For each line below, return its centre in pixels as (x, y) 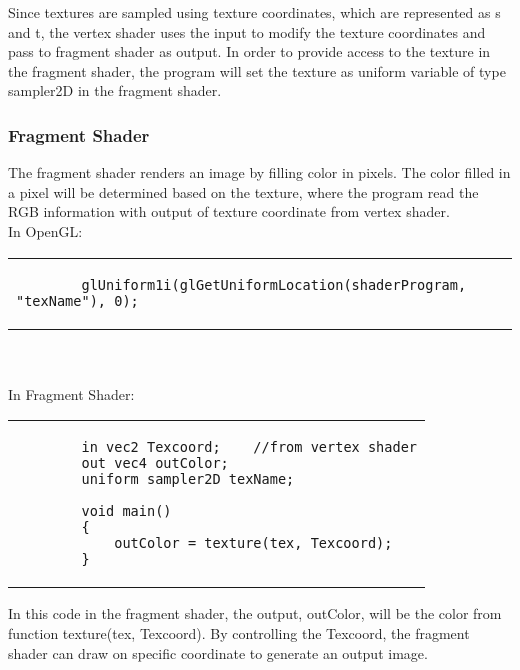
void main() (126, 511)
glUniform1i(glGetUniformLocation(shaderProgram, (274, 284)
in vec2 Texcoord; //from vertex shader (249, 447)
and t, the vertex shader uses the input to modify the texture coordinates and (247, 31)
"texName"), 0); (77, 300)
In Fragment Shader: (71, 393)
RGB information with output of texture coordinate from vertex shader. (229, 211)
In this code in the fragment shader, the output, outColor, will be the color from (255, 613)
